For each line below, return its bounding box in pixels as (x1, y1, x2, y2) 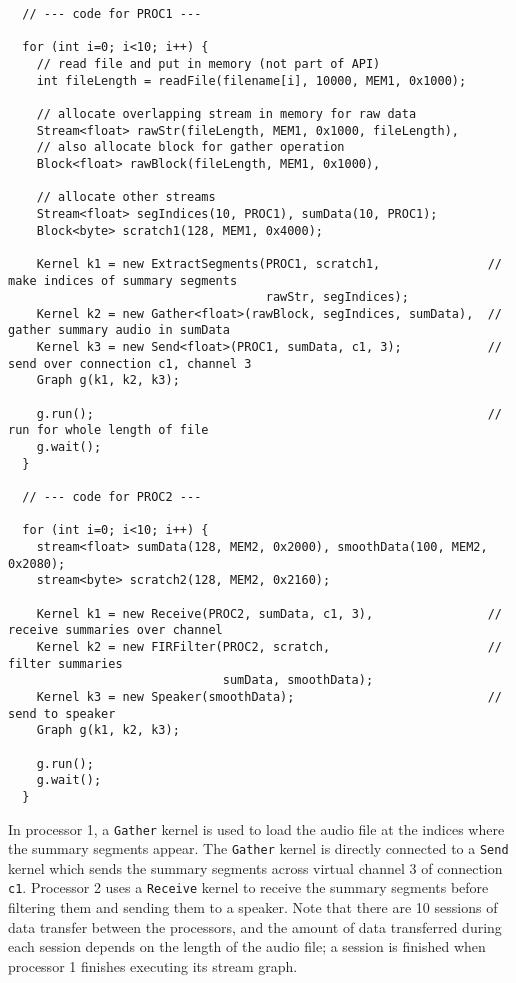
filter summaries (8, 656, 123, 671)
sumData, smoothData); (222, 673, 374, 688)
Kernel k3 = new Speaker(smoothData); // (36, 689, 502, 704)
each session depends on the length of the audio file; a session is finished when (8, 936, 486, 957)
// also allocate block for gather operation (36, 140, 345, 155)
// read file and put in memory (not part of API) (36, 56, 381, 71)
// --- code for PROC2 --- (22, 490, 202, 505)
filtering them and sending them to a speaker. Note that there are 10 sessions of (8, 897, 498, 918)
